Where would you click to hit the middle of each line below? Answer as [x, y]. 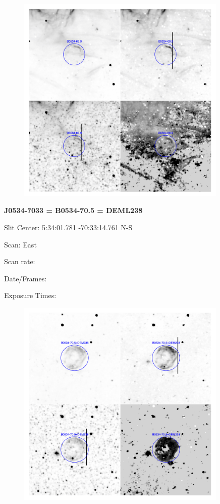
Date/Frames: [25, 278]
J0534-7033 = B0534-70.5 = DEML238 [73, 210]
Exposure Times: [30, 295]
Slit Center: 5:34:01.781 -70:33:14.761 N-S [68, 227]
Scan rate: [20, 261]
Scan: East [20, 244]
